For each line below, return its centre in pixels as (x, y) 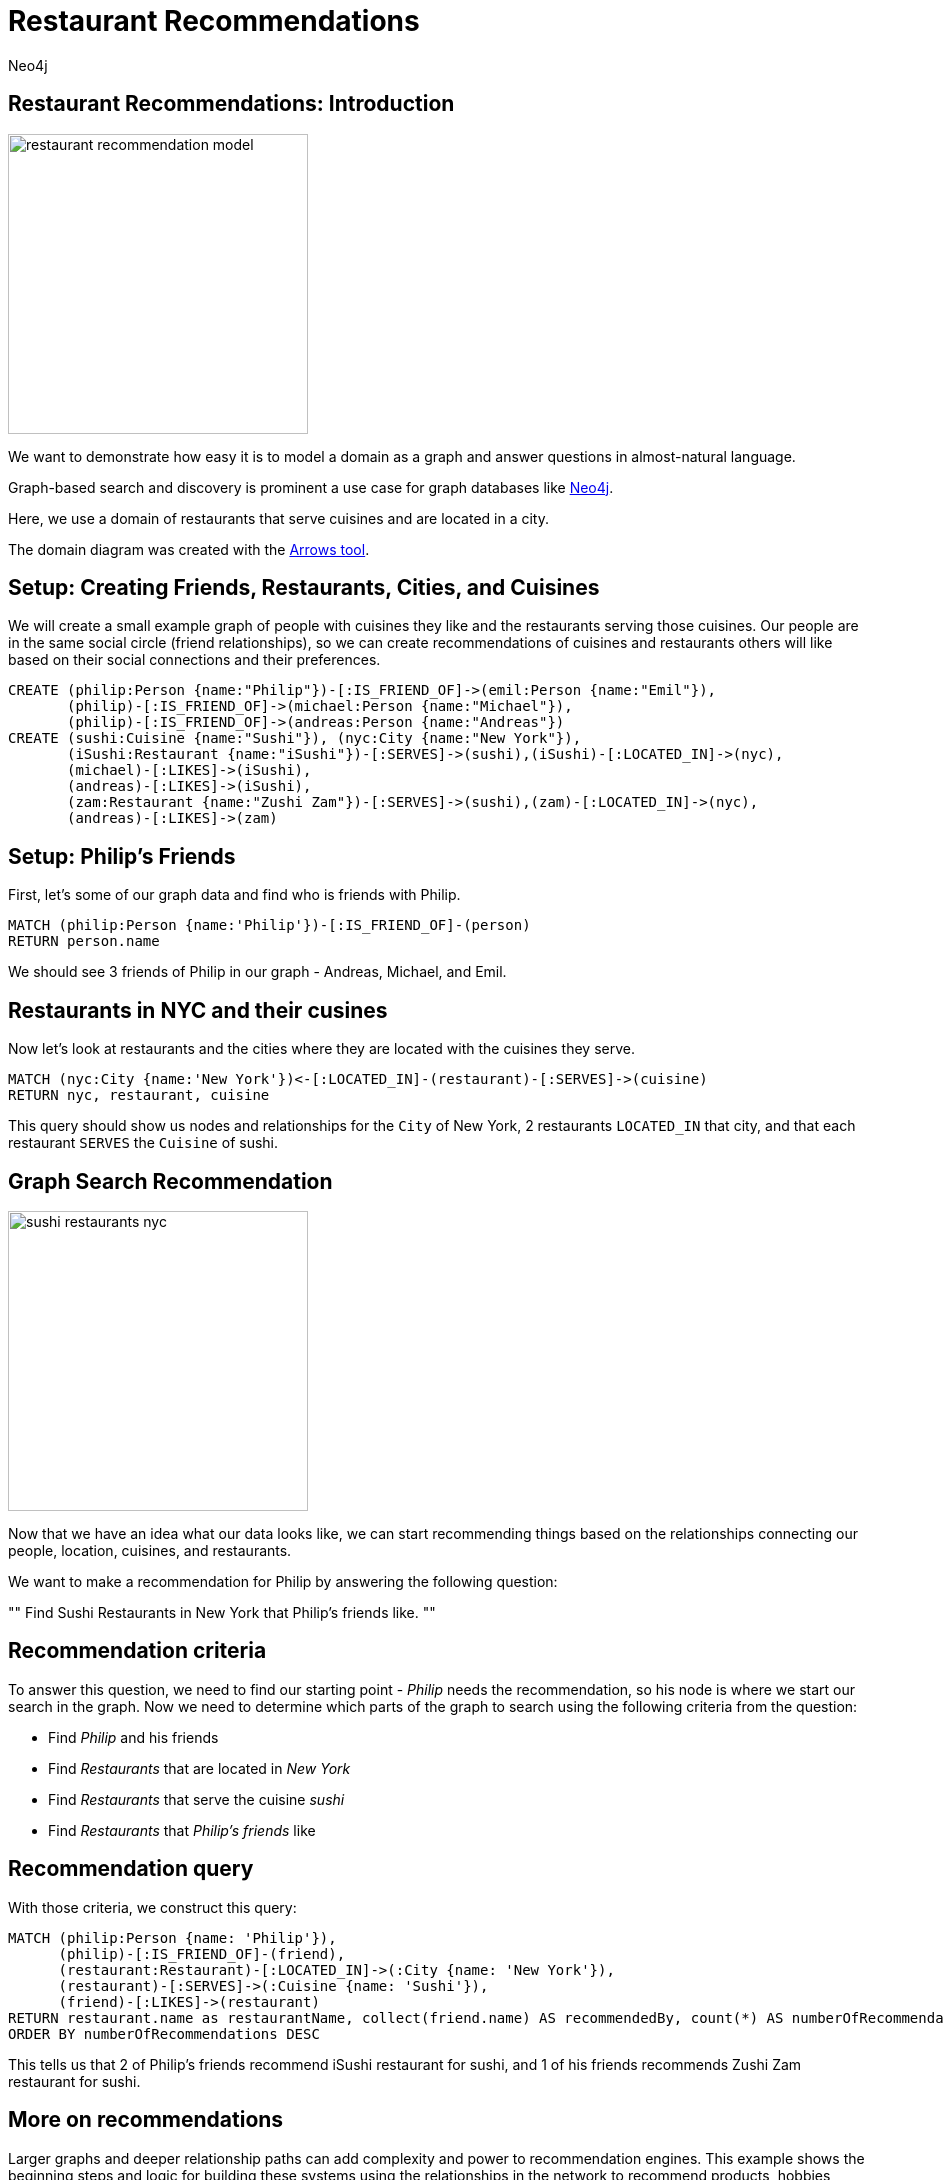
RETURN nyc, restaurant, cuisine (139, 1095)
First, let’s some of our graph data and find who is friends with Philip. (234, 895)
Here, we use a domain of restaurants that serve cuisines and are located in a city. (279, 518)
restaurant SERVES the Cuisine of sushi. (143, 1143)
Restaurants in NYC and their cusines (198, 1010)
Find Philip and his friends (133, 1737)
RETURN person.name (84, 941)
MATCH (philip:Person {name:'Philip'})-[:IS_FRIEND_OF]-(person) (269, 925)
